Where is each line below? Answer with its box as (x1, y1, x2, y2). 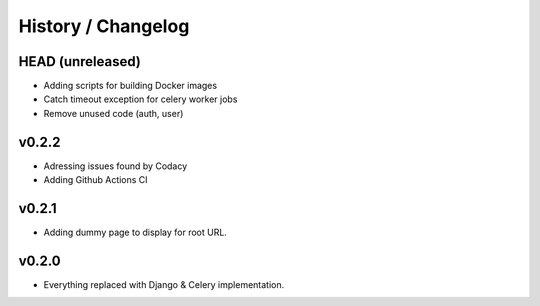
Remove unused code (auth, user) (43, 107, 184, 119)
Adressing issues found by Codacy (43, 160, 188, 172)
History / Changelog (18, 15, 190, 37)
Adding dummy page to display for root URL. (43, 226, 227, 239)
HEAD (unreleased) (18, 53, 142, 70)
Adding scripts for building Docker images (43, 80, 218, 92)
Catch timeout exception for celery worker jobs (43, 93, 238, 105)
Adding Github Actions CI (43, 174, 149, 186)
